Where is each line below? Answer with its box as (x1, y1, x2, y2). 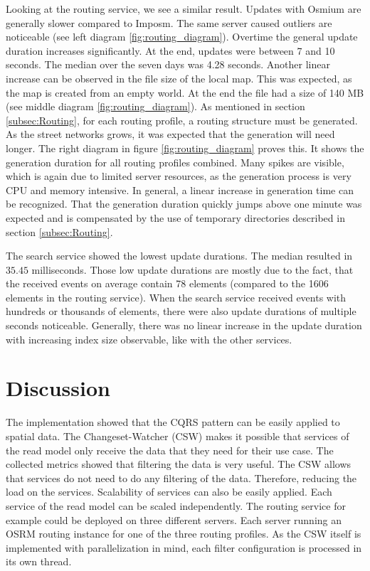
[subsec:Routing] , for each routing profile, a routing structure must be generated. (6, 112, 358, 127)
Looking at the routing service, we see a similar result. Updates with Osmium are (6, 1, 361, 16)
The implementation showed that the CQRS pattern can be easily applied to (6, 415, 340, 429)
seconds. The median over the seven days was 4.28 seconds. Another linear (6, 57, 330, 72)
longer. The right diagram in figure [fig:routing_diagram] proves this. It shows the (6, 140, 364, 155)
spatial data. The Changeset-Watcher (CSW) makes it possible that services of (6, 428, 349, 443)
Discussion (6, 373, 110, 402)
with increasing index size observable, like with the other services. (6, 331, 292, 346)
